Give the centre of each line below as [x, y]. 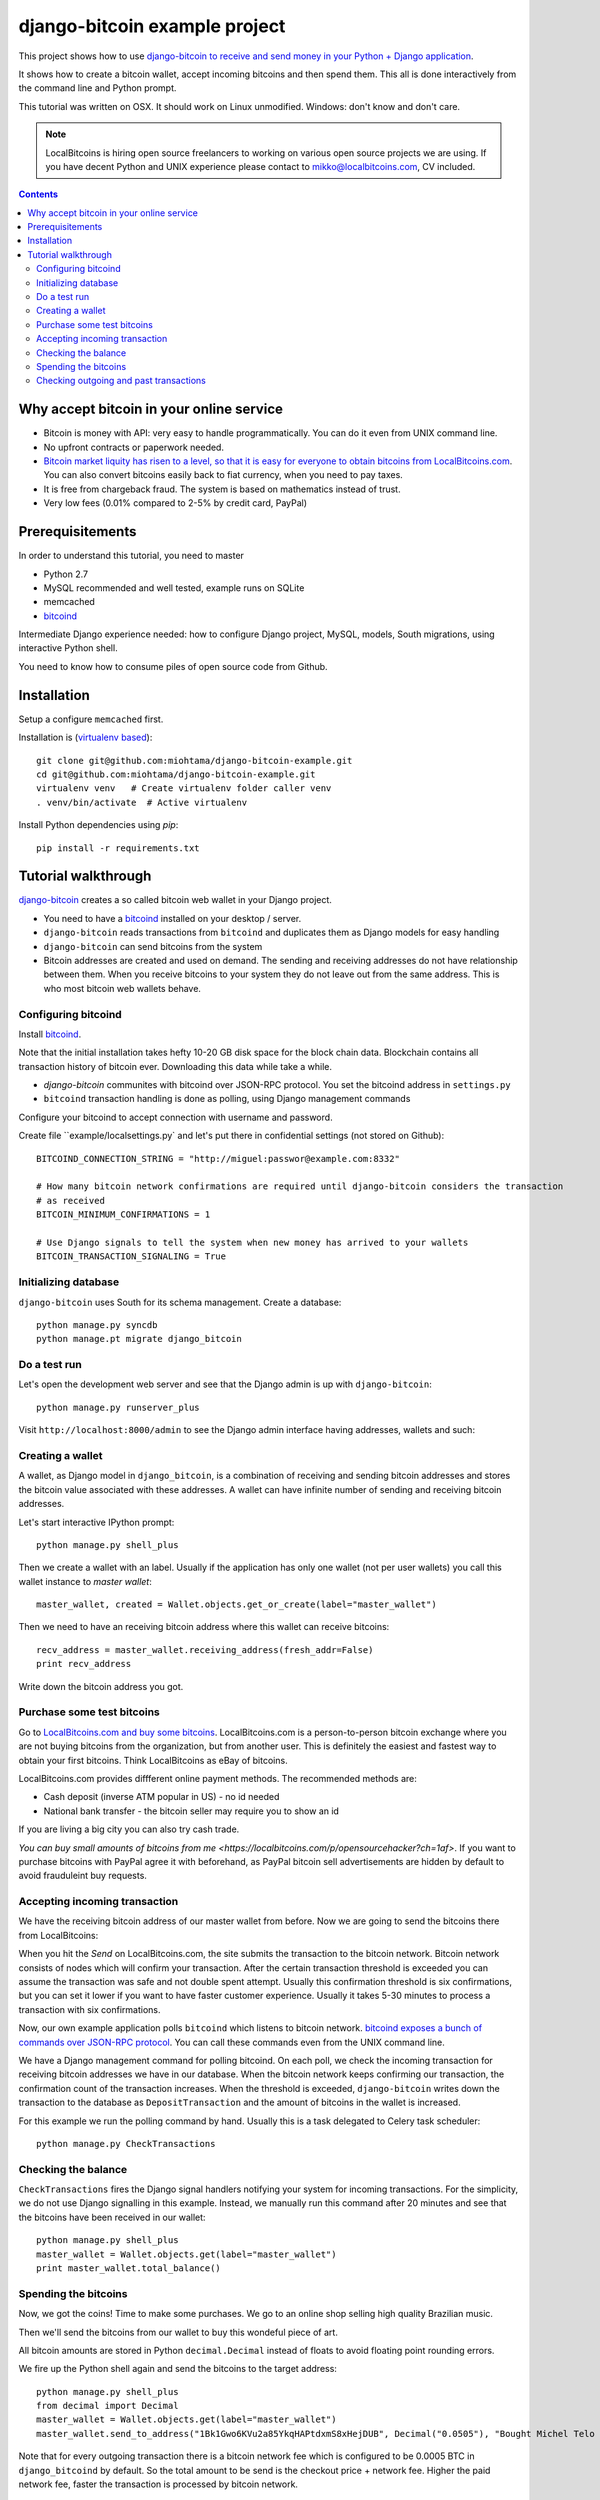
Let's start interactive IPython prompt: [96, 1522]
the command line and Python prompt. [97, 88]
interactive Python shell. [68, 648]
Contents [38, 194]
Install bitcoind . [50, 1034]
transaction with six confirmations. [89, 2009]
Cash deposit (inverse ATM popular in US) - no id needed [161, 1797]
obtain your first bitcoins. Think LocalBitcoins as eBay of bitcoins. [153, 1760]
